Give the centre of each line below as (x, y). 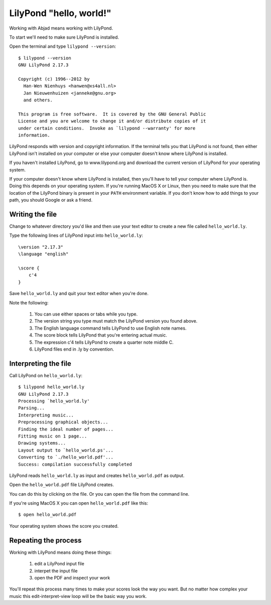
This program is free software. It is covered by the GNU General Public (112, 114)
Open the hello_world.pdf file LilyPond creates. (62, 485)
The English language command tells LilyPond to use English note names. (110, 328)
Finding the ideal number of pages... (66, 429)
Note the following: (29, 302)
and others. (38, 100)
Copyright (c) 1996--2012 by (54, 79)
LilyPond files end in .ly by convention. (74, 349)
